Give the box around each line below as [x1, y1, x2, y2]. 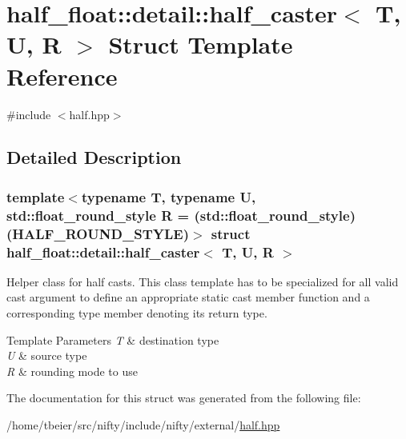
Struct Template [108, 28, 293, 61]
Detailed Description [6, 145, 182, 170]
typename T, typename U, [81, 186, 256, 206]
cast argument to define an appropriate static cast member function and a [6, 289, 370, 305]
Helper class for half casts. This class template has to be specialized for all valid [6, 273, 399, 289]
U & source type [6, 347, 87, 364]
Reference [6, 59, 118, 92]
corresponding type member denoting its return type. [6, 305, 267, 321]
